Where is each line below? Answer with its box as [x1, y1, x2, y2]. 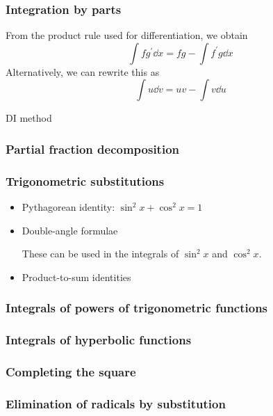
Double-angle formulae [22, 223, 118, 237]
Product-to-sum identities [22, 269, 131, 284]
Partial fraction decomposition [6, 140, 179, 157]
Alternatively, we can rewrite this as [6, 64, 160, 79]
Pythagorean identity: [22, 200, 115, 214]
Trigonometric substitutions [6, 172, 165, 189]
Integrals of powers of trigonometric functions [6, 299, 268, 317]
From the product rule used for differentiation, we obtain [6, 28, 248, 42]
